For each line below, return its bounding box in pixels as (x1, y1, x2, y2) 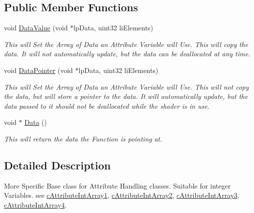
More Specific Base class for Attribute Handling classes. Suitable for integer (4, 180, 231, 190)
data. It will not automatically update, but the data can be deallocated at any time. (4, 48, 251, 59)
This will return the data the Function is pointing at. (4, 133, 162, 143)
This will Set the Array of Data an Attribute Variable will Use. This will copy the (4, 39, 248, 49)
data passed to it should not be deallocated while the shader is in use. (4, 100, 209, 111)
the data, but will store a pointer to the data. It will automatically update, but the (4, 91, 248, 101)
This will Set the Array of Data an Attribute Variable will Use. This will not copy (4, 81, 249, 92)
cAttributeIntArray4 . (4, 199, 67, 210)
